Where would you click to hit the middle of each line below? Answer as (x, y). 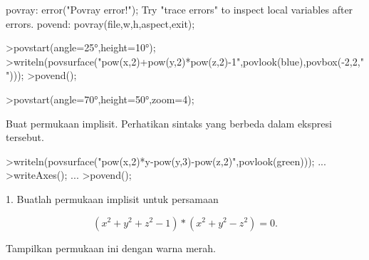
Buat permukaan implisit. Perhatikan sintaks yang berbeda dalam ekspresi (169, 123)
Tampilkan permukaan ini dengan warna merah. (111, 248)
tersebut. (25, 137)
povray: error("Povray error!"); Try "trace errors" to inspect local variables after (180, 9)
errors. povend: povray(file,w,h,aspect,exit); (100, 23)
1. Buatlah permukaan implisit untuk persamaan (112, 198)
